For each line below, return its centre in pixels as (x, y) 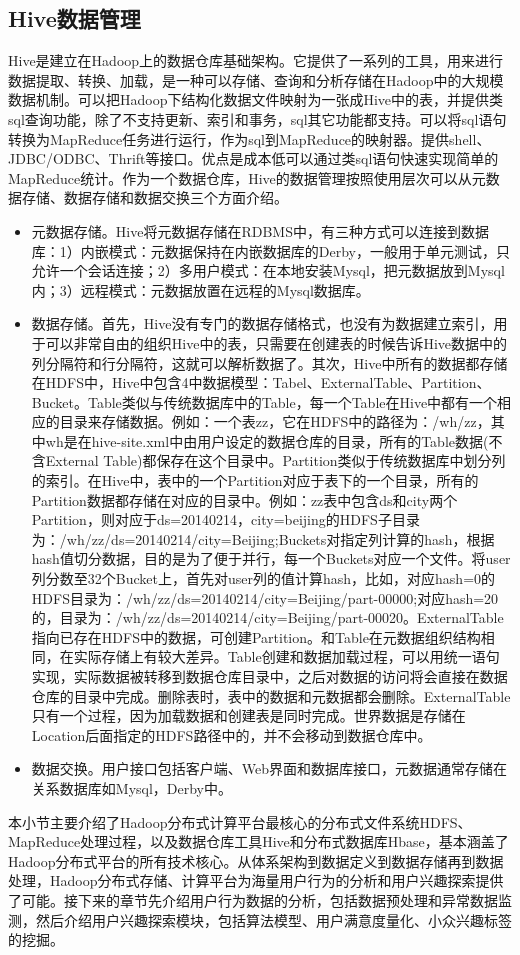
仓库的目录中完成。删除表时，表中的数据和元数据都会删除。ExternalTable (271, 695)
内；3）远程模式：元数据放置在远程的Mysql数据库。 (200, 289)
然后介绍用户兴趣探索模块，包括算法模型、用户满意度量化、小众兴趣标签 (273, 919)
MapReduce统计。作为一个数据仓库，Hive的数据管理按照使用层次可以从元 (247, 177)
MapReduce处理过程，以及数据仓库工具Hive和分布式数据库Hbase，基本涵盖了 (258, 841)
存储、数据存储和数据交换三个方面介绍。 (154, 197)
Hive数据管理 (74, 18)
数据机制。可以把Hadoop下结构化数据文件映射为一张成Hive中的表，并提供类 (256, 99)
